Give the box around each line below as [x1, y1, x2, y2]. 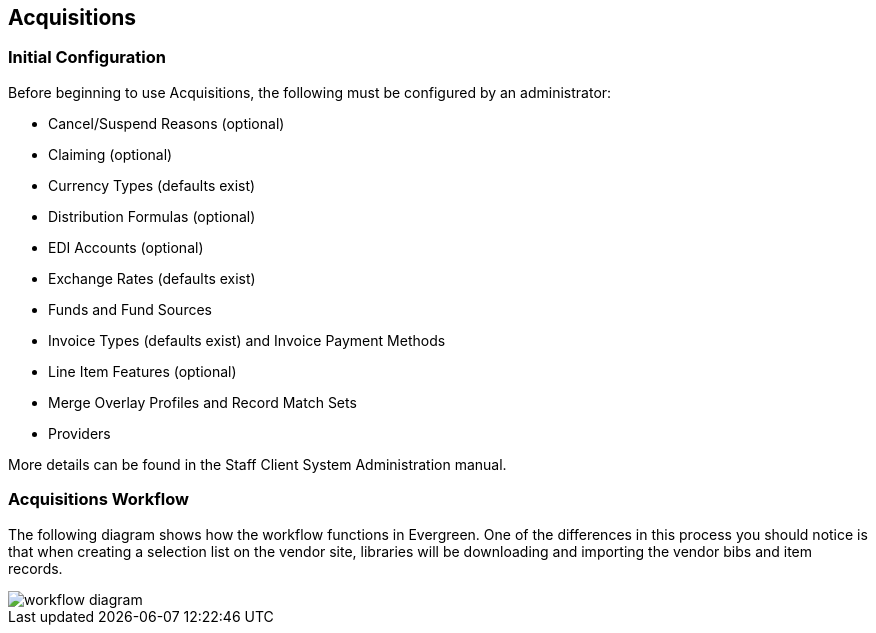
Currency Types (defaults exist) [48, 176, 256, 194]
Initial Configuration [8, 47, 166, 68]
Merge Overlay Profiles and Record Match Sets [48, 393, 357, 411]
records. [8, 559, 63, 577]
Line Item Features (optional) [48, 362, 237, 380]
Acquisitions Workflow [8, 489, 189, 510]
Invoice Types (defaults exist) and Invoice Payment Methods [48, 331, 446, 349]
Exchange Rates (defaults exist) [48, 269, 256, 287]
